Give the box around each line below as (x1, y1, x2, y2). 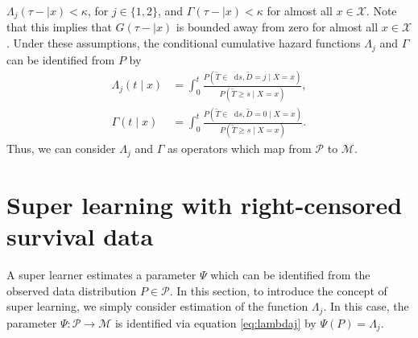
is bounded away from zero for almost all (176, 19, 379, 35)
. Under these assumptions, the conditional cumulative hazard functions (6, 35, 361, 52)
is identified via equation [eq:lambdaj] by (114, 314, 317, 331)
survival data (6, 220, 154, 253)
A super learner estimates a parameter (6, 266, 197, 283)
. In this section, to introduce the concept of (169, 282, 387, 299)
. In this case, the (323, 298, 409, 315)
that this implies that (6, 19, 112, 35)
